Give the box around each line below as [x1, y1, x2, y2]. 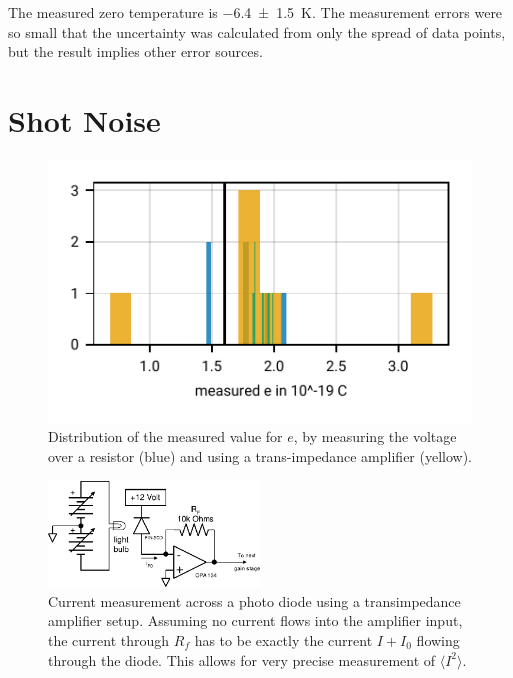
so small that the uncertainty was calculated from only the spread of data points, [8, 21, 506, 42]
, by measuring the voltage [293, 426, 457, 447]
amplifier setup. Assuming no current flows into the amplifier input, [48, 610, 463, 631]
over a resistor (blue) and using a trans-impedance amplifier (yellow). [48, 445, 473, 466]
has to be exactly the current [194, 630, 373, 651]
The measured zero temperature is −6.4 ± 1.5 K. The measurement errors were [8, 2, 503, 22]
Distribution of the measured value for [48, 426, 283, 447]
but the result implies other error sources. [8, 41, 263, 62]
